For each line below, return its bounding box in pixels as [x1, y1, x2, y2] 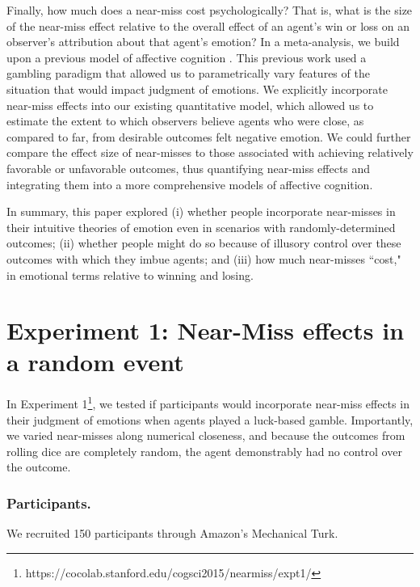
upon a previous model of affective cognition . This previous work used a [6, 49, 367, 65]
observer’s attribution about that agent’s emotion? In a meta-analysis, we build [6, 33, 400, 50]
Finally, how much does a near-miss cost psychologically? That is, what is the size [6, 2, 413, 18]
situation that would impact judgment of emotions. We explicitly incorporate [6, 80, 388, 97]
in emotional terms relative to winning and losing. [6, 266, 254, 283]
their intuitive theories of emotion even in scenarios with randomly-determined [6, 218, 396, 235]
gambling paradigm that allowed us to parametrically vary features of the [6, 65, 370, 82]
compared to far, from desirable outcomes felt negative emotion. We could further [6, 128, 411, 145]
